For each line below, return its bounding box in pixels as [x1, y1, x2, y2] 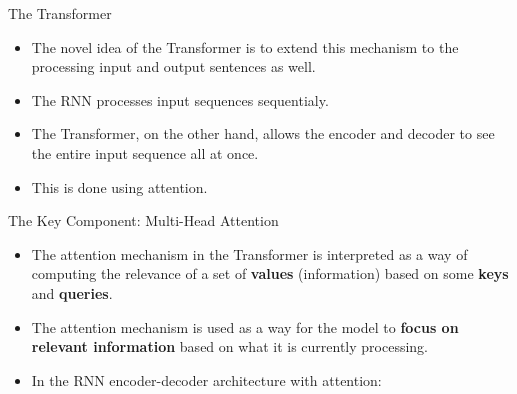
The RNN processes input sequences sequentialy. [31, 89, 329, 110]
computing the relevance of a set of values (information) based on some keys [31, 263, 509, 284]
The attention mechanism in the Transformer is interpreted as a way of [31, 243, 468, 264]
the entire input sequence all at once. [31, 142, 259, 163]
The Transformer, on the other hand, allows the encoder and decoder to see [31, 123, 495, 144]
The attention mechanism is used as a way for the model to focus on [31, 316, 459, 337]
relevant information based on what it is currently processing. [31, 336, 428, 357]
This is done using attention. [31, 176, 208, 197]
